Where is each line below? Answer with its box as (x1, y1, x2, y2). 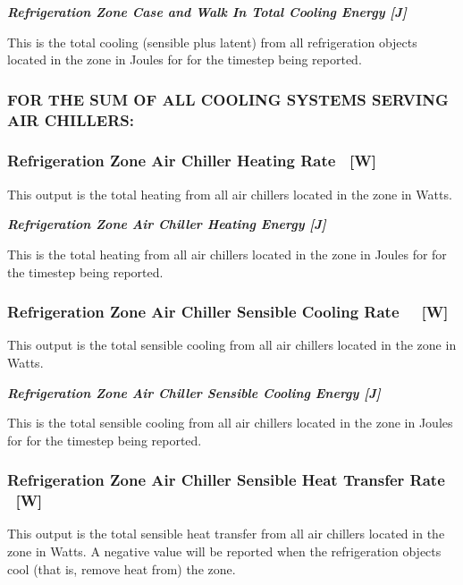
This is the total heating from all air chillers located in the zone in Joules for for (7, 244, 447, 263)
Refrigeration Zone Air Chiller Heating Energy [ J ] (7, 215, 326, 233)
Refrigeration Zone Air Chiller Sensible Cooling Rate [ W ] (7, 301, 449, 323)
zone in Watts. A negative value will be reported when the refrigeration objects (7, 542, 442, 561)
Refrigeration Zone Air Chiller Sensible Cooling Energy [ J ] (7, 383, 381, 402)
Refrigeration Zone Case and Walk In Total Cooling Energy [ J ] (7, 3, 407, 21)
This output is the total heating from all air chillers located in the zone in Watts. (7, 184, 452, 203)
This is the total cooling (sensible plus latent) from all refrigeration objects (7, 32, 417, 51)
